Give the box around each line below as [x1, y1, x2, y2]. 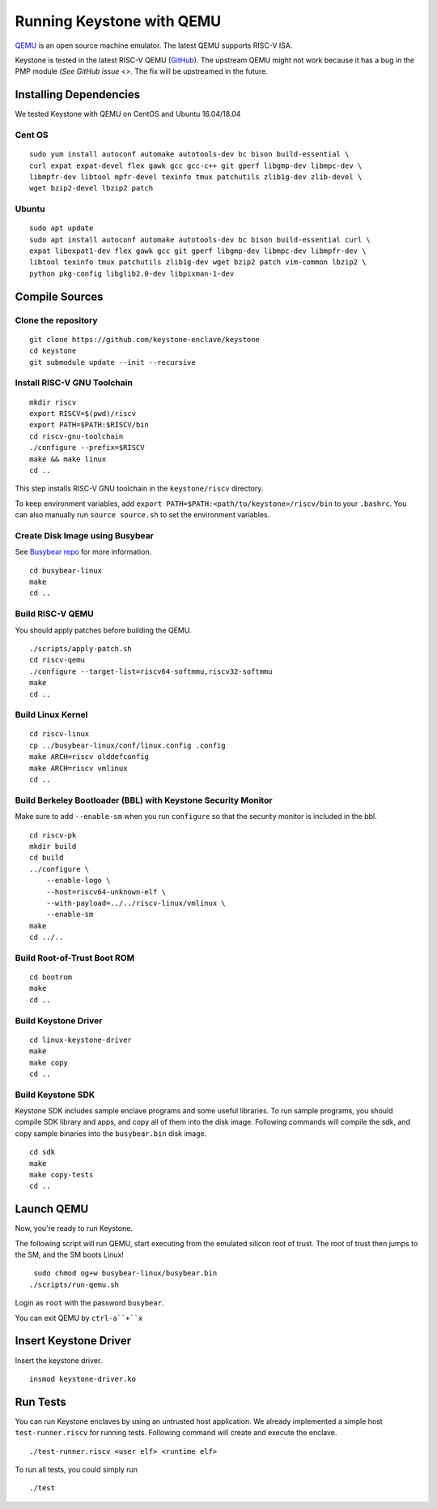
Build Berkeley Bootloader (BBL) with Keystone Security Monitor [15, 795, 273, 806]
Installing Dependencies [15, 88, 141, 101]
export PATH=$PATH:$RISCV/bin [29, 420, 150, 430]
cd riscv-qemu [29, 655, 85, 665]
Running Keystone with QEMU [15, 12, 222, 30]
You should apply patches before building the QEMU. [15, 625, 192, 635]
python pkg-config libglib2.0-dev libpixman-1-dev [29, 268, 235, 278]
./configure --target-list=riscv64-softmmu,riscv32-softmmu [29, 667, 273, 676]
